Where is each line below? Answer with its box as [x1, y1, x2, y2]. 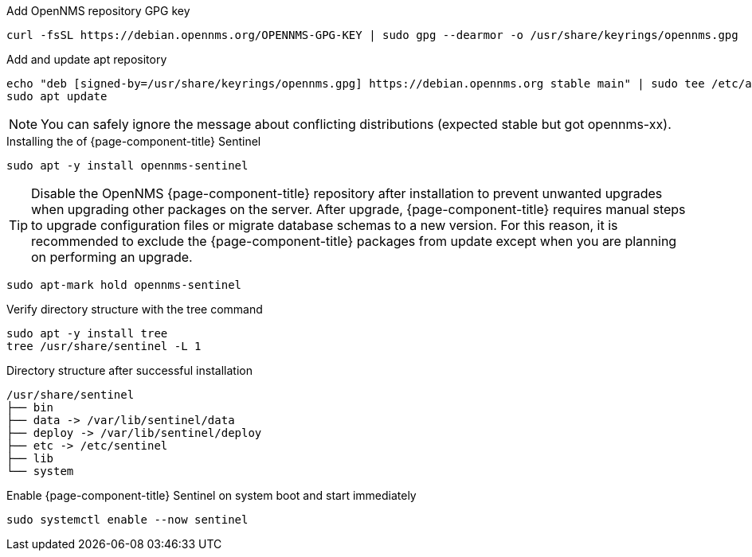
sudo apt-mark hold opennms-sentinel [6, 278, 242, 291]
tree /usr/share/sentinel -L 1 [6, 340, 202, 353]
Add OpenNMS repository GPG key [6, 4, 190, 18]
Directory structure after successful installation [6, 364, 253, 377]
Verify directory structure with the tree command [6, 302, 263, 316]
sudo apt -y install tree [6, 327, 168, 340]
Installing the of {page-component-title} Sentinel [6, 134, 261, 148]
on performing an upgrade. [31, 249, 193, 265]
